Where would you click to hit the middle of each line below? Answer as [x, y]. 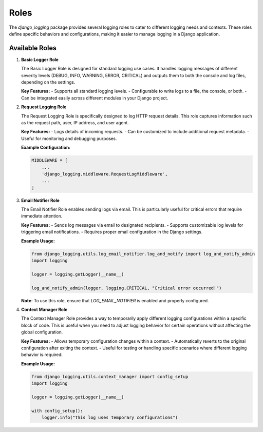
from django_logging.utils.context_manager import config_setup [110, 376]
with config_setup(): [57, 411]
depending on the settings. [48, 82]
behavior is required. [42, 355]
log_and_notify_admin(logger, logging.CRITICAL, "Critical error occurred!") [126, 288]
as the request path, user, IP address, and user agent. [75, 122]
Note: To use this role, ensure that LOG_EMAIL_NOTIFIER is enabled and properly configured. [115, 300]
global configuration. [42, 332]
